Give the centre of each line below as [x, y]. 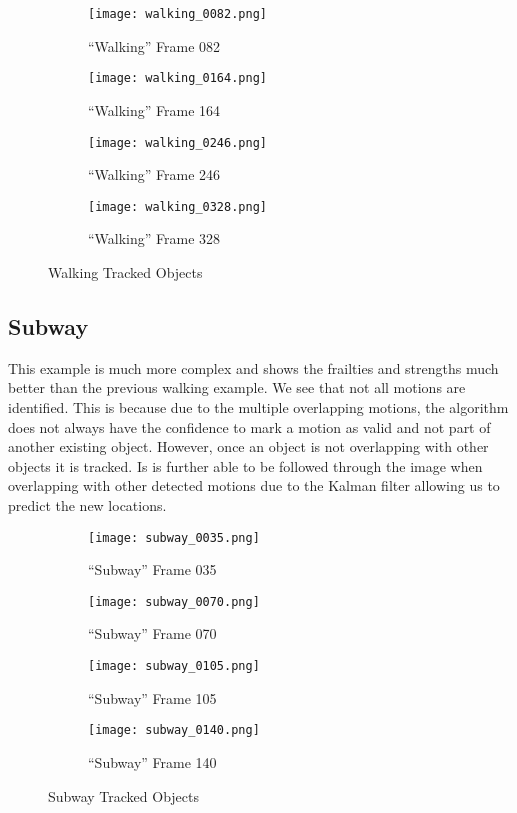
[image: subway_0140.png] [174, 730]
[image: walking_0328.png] [177, 206]
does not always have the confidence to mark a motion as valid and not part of [249, 426]
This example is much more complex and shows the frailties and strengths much [253, 367]
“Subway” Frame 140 [152, 761]
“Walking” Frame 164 [154, 109]
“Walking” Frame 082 [154, 45]
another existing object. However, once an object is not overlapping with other [248, 446]
